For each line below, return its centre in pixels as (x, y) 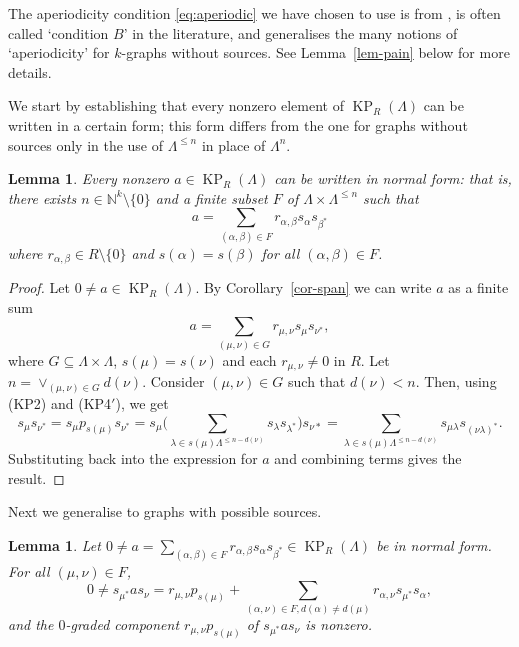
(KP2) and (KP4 (60, 402)
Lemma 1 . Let (54, 545)
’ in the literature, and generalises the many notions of (290, 32)
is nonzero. (338, 623)
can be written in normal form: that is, (393, 178)
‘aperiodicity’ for (59, 52)
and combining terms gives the (368, 458)
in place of (233, 144)
